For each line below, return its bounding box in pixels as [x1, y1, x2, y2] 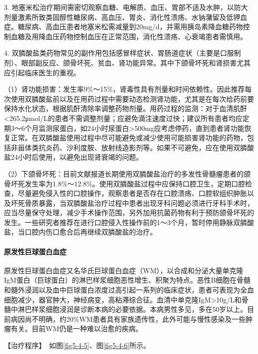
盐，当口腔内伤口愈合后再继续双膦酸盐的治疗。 [4, 227, 157, 237]
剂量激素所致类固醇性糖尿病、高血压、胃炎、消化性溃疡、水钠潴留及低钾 [4, 11, 240, 22]
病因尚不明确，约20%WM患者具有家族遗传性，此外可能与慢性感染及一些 [10, 313, 246, 324]
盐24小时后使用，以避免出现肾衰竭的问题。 [4, 152, 143, 162]
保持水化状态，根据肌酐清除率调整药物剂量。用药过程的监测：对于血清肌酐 [4, 103, 247, 114]
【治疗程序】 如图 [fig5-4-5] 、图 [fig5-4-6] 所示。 [4, 340, 150, 351]
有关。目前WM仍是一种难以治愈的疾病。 [10, 323, 143, 334]
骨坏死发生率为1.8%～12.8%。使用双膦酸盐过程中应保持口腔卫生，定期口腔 [4, 178, 246, 188]
